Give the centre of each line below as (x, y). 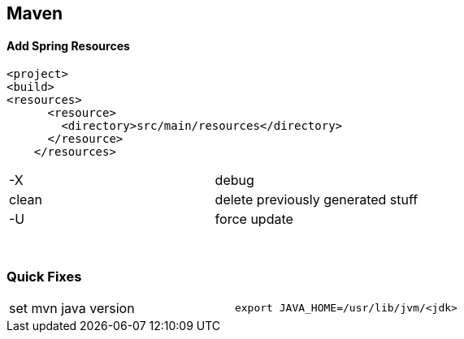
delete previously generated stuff (317, 200)
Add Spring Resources (68, 45)
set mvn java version (72, 308)
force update (254, 219)
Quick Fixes (44, 276)
